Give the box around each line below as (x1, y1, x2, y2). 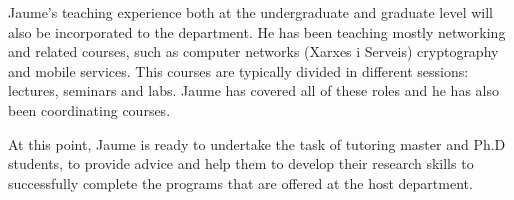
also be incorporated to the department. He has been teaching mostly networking (8, 21, 506, 42)
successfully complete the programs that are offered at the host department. (8, 172, 473, 193)
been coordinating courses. (8, 99, 171, 120)
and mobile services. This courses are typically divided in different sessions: (8, 60, 469, 81)
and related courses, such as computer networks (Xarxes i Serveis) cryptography (8, 41, 499, 62)
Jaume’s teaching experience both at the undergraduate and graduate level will (8, 2, 493, 22)
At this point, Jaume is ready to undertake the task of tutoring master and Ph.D (8, 133, 506, 154)
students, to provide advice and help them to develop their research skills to (8, 153, 474, 174)
